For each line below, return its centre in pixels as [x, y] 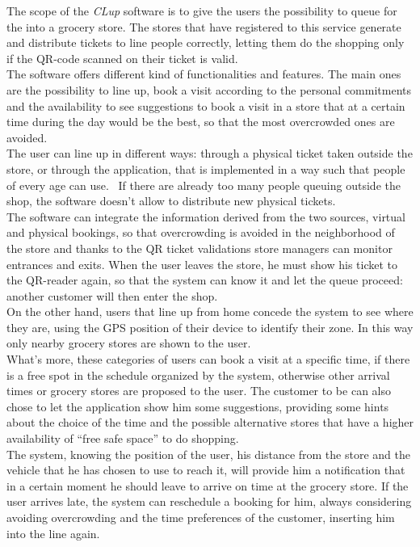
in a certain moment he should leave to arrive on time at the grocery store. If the [208, 485]
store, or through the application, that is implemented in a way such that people [206, 168]
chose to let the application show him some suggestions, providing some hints [198, 406]
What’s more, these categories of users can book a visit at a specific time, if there [208, 359]
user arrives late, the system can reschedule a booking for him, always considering [209, 501]
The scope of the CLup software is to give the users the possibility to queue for [202, 11]
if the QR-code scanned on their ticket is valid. [122, 58]
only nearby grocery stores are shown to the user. [129, 343]
